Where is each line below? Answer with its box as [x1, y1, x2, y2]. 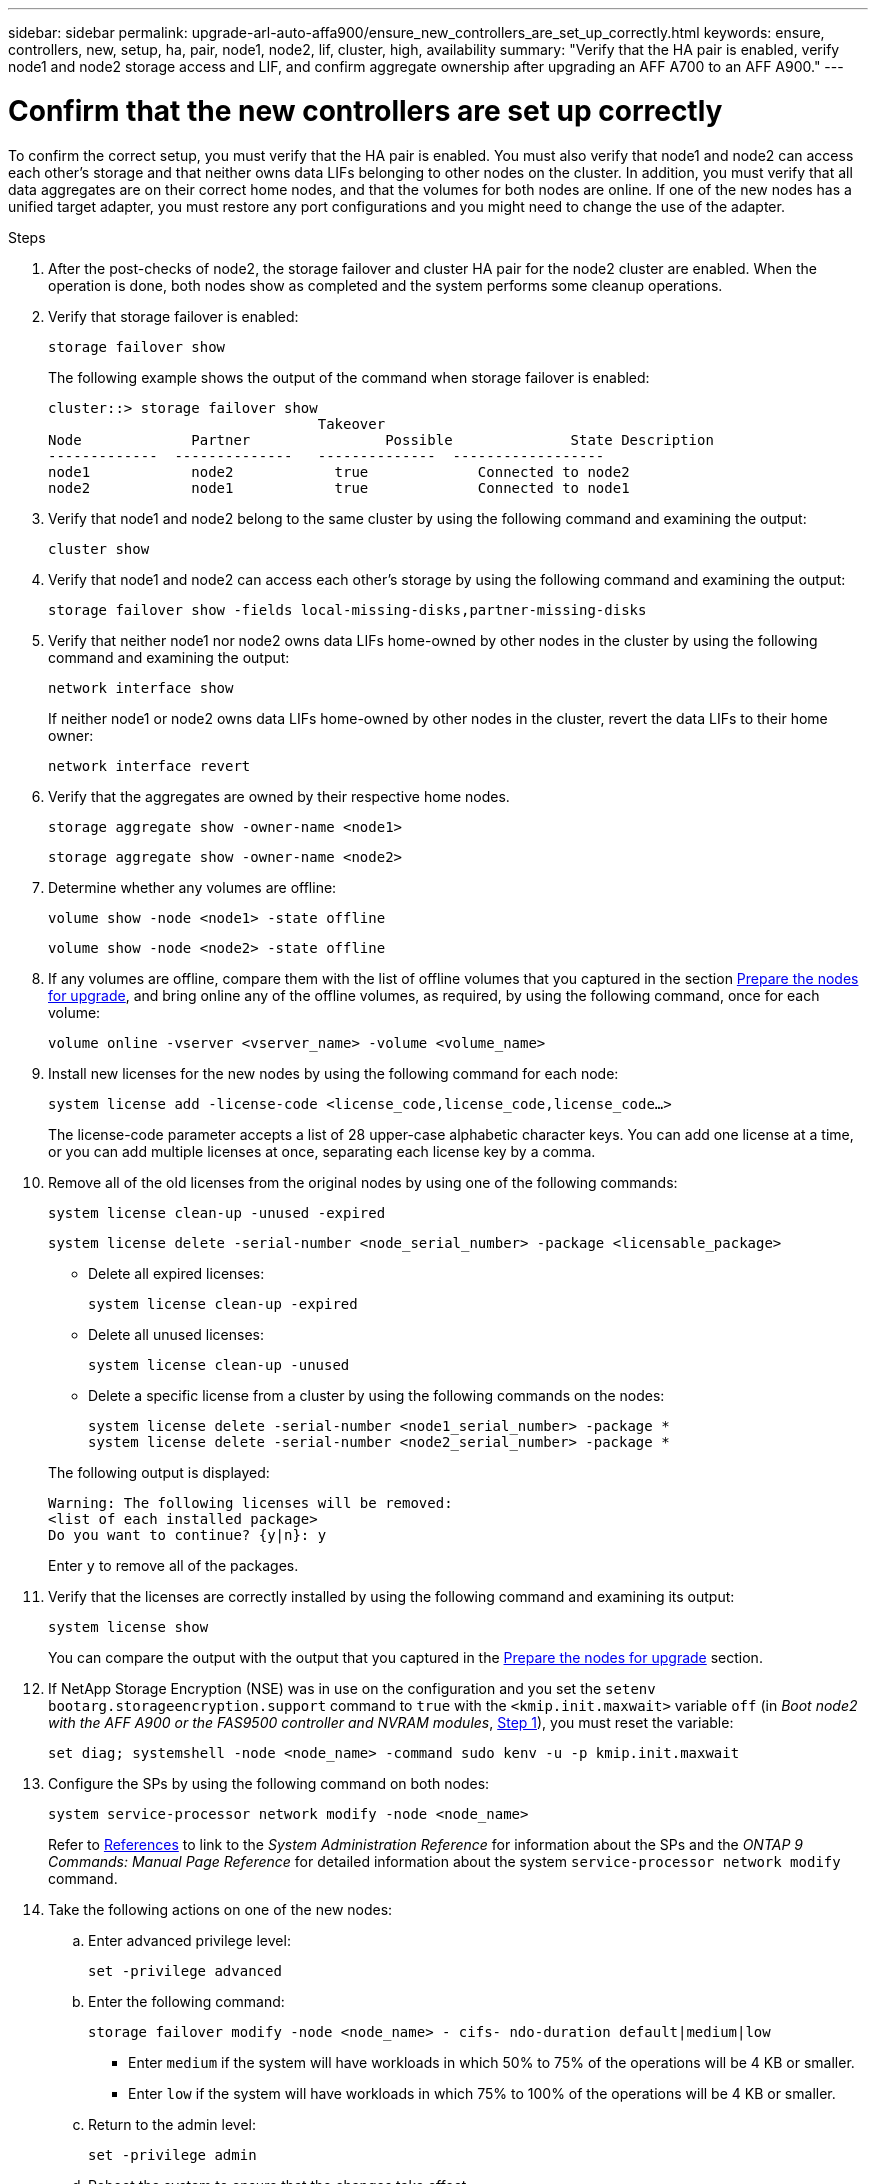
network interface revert [48, 757, 251, 774]
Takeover [317, 415, 386, 432]
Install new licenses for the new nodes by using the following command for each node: [48, 1064, 619, 1082]
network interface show [48, 679, 234, 696]
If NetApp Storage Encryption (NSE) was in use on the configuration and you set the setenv [48, 1679, 656, 1697]
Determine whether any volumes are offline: [48, 878, 337, 896]
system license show [48, 1618, 209, 1635]
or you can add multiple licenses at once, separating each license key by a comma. [48, 1142, 596, 1160]
